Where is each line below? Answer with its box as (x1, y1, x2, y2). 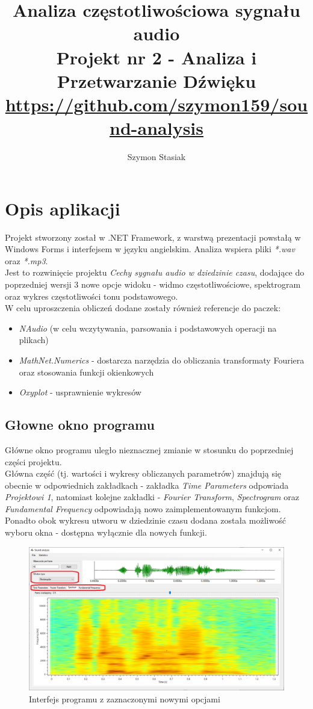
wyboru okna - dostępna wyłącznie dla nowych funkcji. (5, 526, 207, 539)
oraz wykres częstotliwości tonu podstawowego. (5, 289, 178, 302)
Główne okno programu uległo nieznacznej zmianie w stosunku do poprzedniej (5, 443, 294, 456)
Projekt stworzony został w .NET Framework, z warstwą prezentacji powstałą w (5, 231, 301, 243)
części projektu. (5, 455, 62, 468)
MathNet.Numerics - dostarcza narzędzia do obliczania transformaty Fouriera (19, 353, 305, 366)
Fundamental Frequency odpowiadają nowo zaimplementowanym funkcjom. (5, 502, 281, 515)
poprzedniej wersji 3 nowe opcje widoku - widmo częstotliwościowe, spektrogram (5, 277, 301, 290)
